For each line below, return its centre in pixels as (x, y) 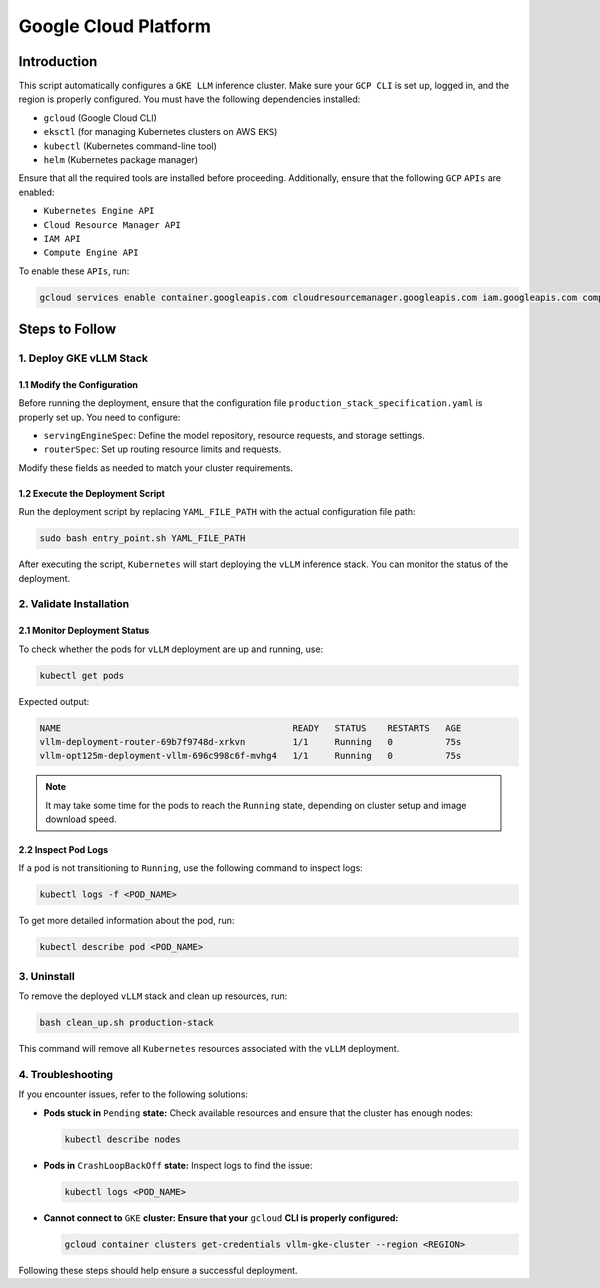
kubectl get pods (82, 675)
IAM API (62, 238)
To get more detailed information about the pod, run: (126, 921)
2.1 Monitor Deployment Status (84, 631)
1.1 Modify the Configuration (78, 384)
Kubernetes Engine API (99, 211)
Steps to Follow (67, 329)
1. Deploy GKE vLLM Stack (83, 358)
